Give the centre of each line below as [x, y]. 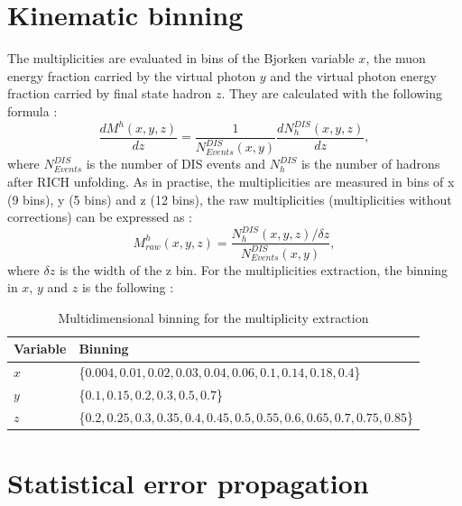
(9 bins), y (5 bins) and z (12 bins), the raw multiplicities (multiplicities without [230, 199]
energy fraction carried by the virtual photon [132, 75]
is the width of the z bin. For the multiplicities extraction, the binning [254, 269]
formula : [32, 110]
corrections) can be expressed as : [100, 217]
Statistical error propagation [188, 483]
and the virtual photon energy [353, 75]
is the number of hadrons [370, 164]
